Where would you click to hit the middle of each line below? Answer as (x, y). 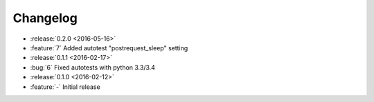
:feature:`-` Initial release (65, 87)
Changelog (45, 18)
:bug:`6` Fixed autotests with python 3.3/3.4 (93, 67)
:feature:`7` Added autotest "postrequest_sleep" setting (109, 48)
